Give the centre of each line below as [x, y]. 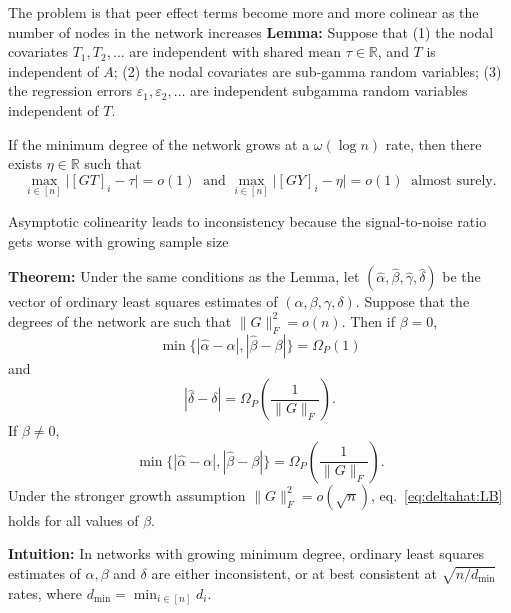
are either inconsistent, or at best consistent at [294, 572]
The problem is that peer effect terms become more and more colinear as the [243, 12]
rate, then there [433, 143]
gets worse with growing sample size [118, 240]
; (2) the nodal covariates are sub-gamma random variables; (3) [307, 70]
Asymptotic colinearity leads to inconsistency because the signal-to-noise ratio [247, 221]
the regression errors [70, 90]
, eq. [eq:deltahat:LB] [437, 494]
